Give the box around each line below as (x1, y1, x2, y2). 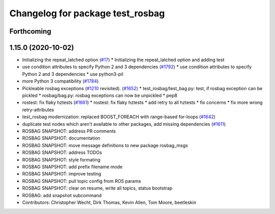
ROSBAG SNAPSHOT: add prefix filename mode (22, 164, 123, 170)
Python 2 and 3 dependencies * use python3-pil (22, 71, 123, 77)
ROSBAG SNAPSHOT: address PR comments (22, 128, 116, 134)
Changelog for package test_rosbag (9, 8, 165, 19)
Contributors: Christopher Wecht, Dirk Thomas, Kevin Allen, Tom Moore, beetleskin (22, 199, 197, 205)
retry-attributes (22, 106, 54, 113)
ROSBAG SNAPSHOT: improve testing (22, 171, 101, 177)
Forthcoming (9, 27, 51, 36)
